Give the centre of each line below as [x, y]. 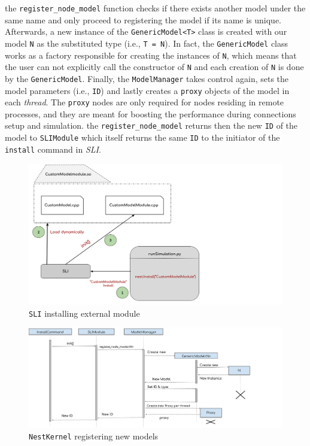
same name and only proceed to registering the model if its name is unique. [143, 19]
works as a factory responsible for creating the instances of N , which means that [151, 55]
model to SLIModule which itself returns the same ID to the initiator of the [142, 137]
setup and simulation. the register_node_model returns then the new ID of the [151, 125]
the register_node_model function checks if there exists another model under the [155, 8]
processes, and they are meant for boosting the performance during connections [151, 113]
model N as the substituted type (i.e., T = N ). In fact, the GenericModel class [147, 43]
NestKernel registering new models [94, 436]
